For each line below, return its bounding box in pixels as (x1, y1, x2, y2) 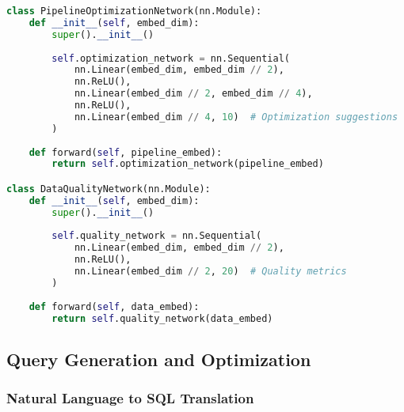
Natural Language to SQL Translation (6, 388, 254, 408)
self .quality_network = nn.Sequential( (51, 230, 262, 242)
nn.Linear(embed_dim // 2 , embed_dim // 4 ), (74, 88, 313, 100)
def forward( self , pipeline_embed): (29, 146, 223, 158)
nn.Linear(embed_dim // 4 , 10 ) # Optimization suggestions (74, 111, 398, 123)
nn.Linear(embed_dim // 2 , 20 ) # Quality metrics (74, 266, 347, 278)
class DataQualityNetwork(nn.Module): (6, 183, 211, 195)
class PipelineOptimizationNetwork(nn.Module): (6, 6, 262, 17)
